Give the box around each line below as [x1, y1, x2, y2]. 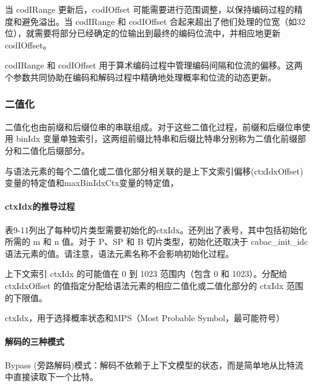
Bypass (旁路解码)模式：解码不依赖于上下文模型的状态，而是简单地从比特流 [5, 358, 303, 371]
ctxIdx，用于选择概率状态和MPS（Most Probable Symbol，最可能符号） [5, 311, 285, 324]
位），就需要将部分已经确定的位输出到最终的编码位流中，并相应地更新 [5, 27, 280, 39]
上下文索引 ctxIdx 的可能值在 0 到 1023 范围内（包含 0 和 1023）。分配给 [5, 267, 288, 280]
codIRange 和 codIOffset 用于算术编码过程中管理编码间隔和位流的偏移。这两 [5, 59, 303, 72]
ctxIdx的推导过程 [5, 200, 75, 213]
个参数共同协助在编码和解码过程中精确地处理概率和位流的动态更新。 [5, 70, 276, 83]
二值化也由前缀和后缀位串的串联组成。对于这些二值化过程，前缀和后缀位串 [5, 120, 302, 133]
